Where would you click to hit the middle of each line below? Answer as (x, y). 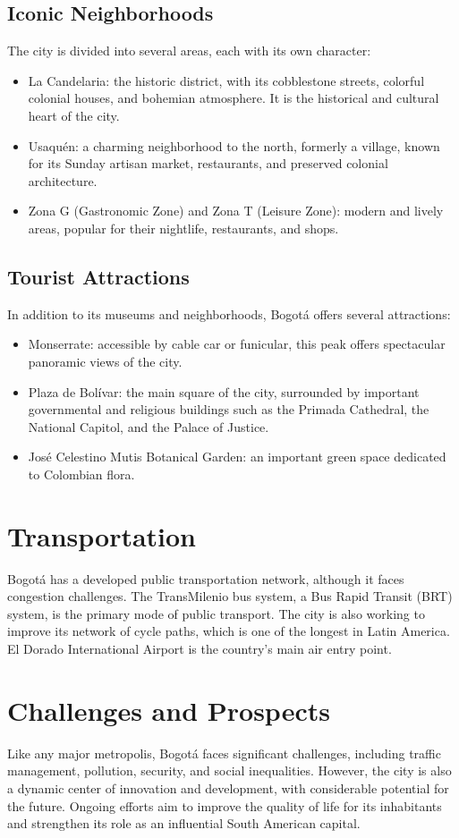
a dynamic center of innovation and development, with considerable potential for (228, 787)
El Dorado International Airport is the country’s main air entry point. (200, 648)
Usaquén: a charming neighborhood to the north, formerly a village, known (234, 145)
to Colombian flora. (81, 474)
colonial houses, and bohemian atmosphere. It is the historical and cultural (234, 98)
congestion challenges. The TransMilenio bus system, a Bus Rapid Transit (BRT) (230, 596)
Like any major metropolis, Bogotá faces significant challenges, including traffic (224, 753)
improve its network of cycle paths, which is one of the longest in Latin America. (229, 631)
